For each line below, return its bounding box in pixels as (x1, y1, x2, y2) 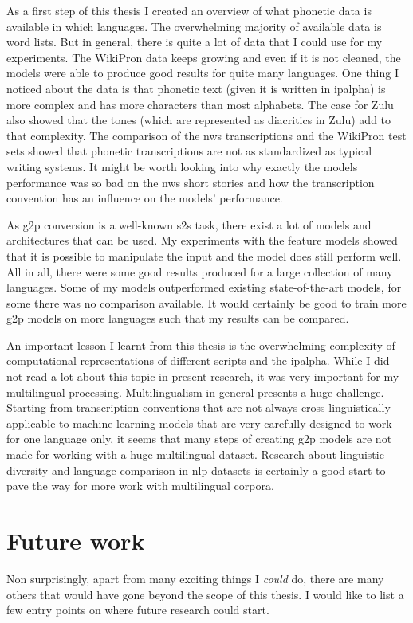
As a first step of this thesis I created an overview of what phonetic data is (6, 2, 372, 18)
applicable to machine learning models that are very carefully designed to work (6, 414, 392, 431)
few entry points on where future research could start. (6, 601, 269, 618)
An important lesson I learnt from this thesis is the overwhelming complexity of (6, 336, 395, 353)
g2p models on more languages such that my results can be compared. (6, 310, 349, 327)
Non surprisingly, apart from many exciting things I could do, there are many (6, 570, 384, 586)
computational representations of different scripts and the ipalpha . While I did (6, 352, 390, 369)
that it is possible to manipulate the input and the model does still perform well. (6, 247, 402, 264)
